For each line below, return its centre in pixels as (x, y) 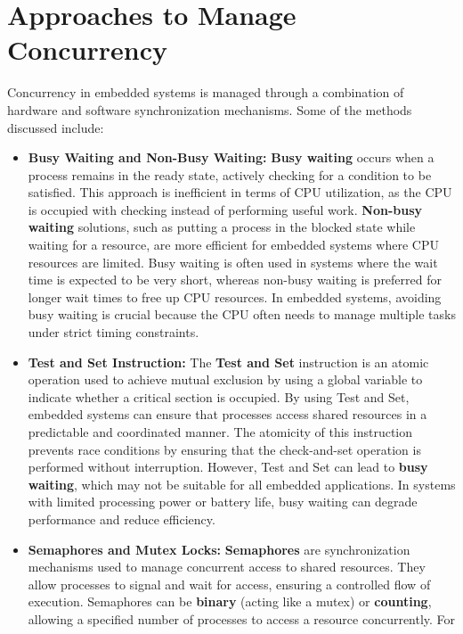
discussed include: (56, 127)
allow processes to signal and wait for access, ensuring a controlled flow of (229, 584)
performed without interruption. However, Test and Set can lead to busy (228, 467)
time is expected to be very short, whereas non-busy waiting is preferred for (235, 280)
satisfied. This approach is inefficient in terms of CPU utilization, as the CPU (240, 192)
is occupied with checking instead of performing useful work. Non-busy (225, 209)
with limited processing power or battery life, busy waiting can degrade (223, 502)
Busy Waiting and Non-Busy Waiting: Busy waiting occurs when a (231, 157)
